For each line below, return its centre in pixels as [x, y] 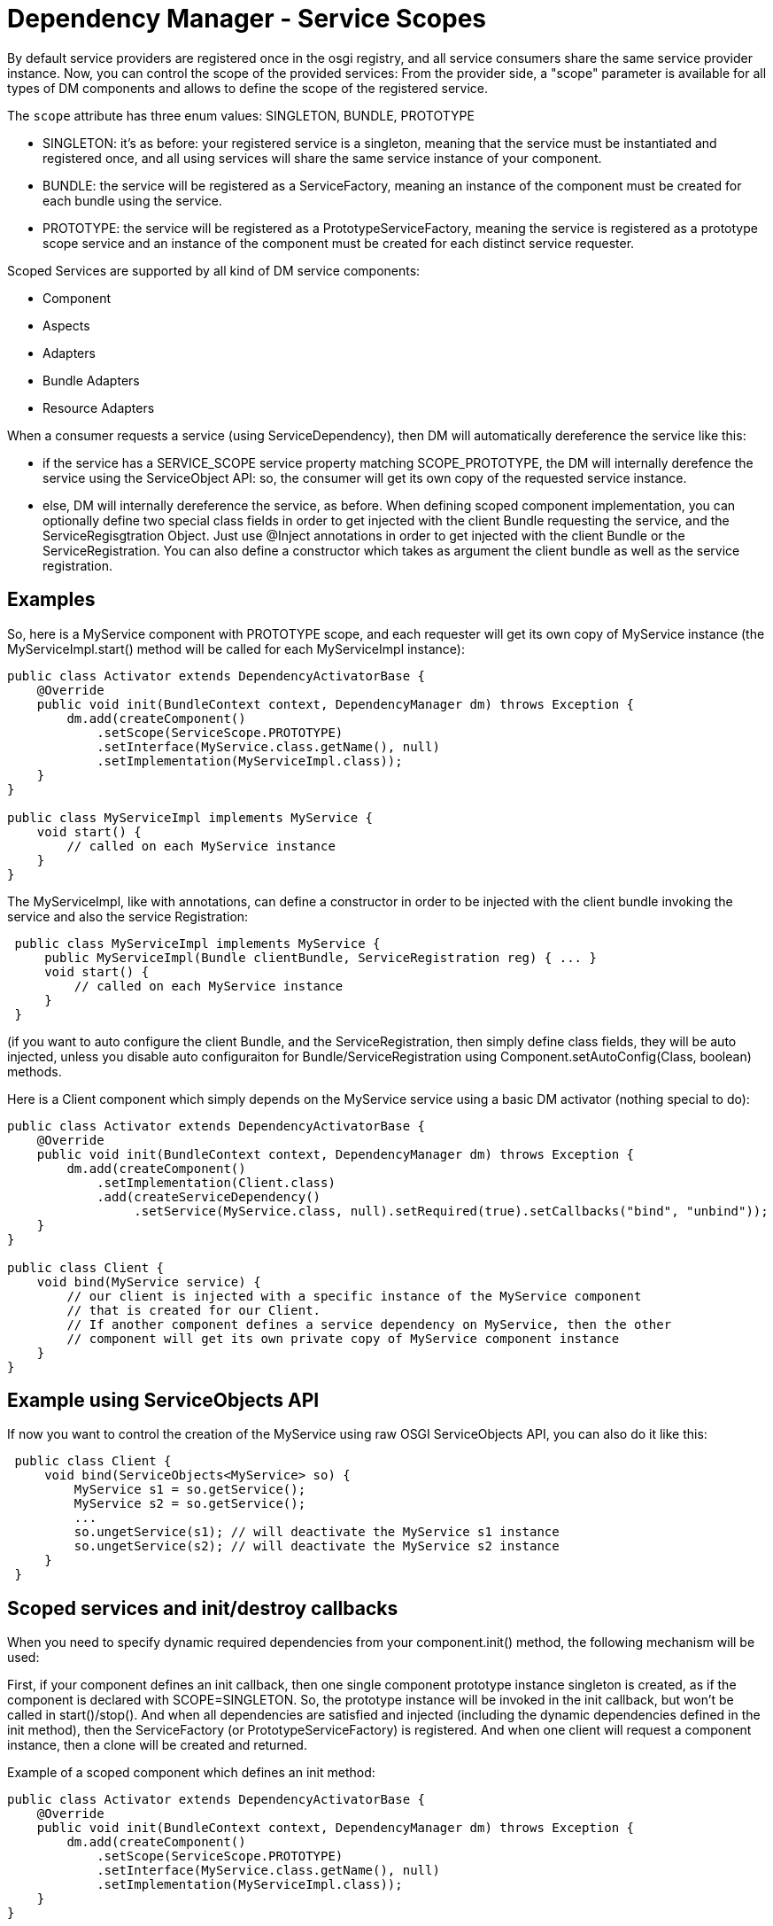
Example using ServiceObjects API [163, 1401]
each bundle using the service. [132, 200]
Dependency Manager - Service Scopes [247, 19]
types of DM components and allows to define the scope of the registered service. [248, 88]
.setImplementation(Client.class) [216, 1182]
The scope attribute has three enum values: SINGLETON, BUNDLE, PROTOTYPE [241, 115]
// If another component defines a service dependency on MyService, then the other [369, 1324]
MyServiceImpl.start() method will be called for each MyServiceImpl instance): [236, 648]
